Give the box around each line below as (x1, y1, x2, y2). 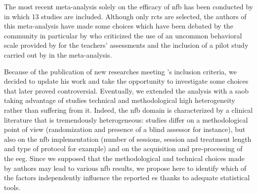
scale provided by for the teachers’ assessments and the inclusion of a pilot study (4, 40, 249, 50)
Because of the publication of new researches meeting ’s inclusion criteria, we (4, 66, 237, 76)
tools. (4, 182, 21, 192)
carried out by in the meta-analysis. (4, 49, 112, 60)
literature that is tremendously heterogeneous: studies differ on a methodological (4, 114, 248, 125)
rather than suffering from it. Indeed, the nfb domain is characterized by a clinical (4, 104, 253, 115)
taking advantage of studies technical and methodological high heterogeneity (4, 95, 235, 105)
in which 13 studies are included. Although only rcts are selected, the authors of (4, 11, 247, 21)
